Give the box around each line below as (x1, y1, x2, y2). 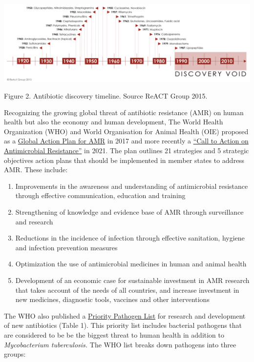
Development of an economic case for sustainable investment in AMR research (15, 275, 250, 285)
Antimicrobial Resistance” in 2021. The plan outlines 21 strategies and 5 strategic (4, 145, 249, 156)
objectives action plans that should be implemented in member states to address (4, 155, 245, 165)
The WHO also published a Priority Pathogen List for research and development (4, 310, 246, 321)
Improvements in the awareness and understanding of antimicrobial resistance (15, 181, 248, 191)
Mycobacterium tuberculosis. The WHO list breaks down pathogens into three (4, 339, 236, 349)
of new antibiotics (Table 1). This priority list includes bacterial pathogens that (4, 320, 242, 330)
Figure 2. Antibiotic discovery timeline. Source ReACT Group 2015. (4, 91, 208, 101)
